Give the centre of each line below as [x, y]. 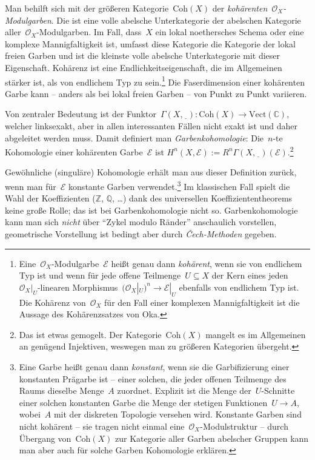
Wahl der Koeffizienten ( [50, 198]
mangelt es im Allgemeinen [256, 334]
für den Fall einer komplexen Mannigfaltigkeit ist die [202, 302]
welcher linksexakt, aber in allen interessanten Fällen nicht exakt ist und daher [151, 126]
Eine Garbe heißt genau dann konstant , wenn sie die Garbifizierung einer [154, 367]
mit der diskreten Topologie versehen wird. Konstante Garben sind [177, 414]
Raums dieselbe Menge [61, 391]
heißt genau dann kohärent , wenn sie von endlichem [207, 263]
